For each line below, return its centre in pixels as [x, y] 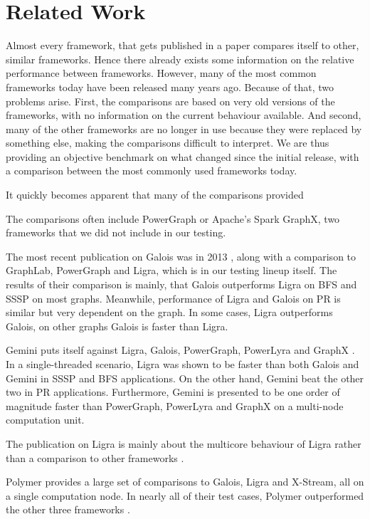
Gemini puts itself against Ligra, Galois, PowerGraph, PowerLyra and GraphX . [180, 350]
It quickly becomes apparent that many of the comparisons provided [155, 195]
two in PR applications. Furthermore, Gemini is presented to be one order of [173, 392]
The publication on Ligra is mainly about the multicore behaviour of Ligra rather [184, 443]
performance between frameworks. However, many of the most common [161, 73]
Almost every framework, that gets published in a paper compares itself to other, [183, 45]
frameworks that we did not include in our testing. [116, 232]
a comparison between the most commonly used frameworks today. [152, 171]
